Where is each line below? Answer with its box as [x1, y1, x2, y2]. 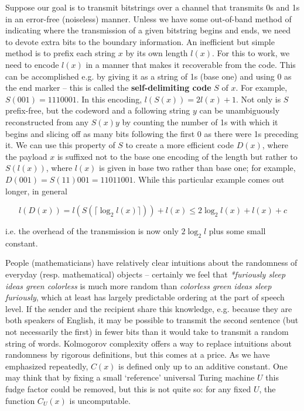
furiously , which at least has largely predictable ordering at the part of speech [5, 291, 285, 303]
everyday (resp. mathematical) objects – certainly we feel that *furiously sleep [5, 268, 286, 280]
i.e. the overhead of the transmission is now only [5, 225, 179, 237]
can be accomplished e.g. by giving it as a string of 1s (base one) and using [5, 70, 275, 82]
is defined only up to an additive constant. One [118, 359, 288, 372]
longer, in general [5, 184, 67, 197]
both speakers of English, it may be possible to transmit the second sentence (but [5, 314, 299, 326]
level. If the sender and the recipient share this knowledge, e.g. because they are [5, 302, 292, 314]
